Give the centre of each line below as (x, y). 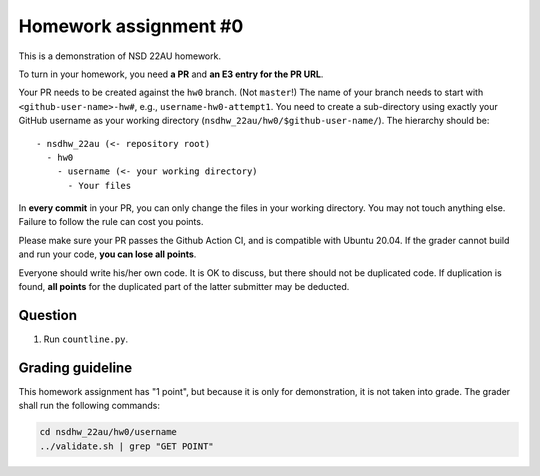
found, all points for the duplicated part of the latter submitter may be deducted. (184, 287)
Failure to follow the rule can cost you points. (111, 222)
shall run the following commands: (89, 406)
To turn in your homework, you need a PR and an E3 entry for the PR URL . (171, 74)
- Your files (99, 185)
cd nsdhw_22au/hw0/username (108, 432)
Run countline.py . (86, 339)
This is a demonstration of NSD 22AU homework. (120, 56)
